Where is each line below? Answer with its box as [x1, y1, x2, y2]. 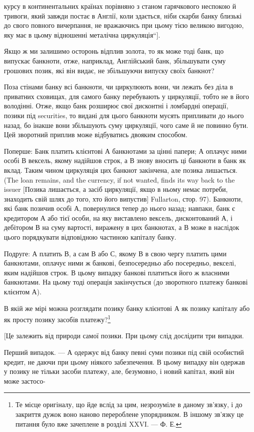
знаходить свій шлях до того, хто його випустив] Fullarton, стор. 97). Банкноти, [4, 193, 243, 204]
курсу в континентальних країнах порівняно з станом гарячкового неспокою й [4, 1, 236, 11]
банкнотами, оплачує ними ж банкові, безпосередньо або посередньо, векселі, [4, 258, 236, 268]
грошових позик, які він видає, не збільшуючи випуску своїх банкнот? [4, 65, 214, 75]
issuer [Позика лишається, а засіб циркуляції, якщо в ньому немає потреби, [4, 184, 228, 194]
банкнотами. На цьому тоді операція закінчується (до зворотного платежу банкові [4, 277, 248, 287]
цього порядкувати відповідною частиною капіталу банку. [4, 232, 176, 242]
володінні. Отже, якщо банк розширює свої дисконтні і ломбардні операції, [4, 101, 229, 111]
